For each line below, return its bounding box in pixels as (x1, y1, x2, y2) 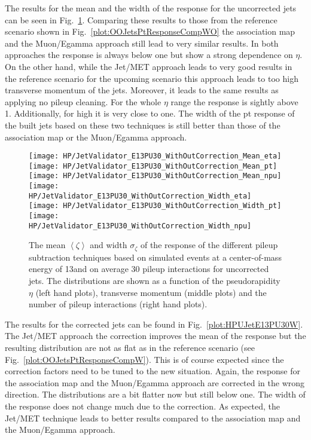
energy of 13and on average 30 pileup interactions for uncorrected (29, 262, 269, 275)
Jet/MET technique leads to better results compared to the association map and (5, 411, 301, 424)
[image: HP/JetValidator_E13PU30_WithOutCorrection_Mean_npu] (29, 172, 282, 181)
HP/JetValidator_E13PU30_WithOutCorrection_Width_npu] (29, 221, 252, 230)
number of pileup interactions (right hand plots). (29, 298, 208, 310)
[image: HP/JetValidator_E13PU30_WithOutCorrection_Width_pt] (29, 201, 282, 210)
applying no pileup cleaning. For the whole (5, 95, 161, 108)
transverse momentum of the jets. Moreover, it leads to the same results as (5, 84, 279, 96)
